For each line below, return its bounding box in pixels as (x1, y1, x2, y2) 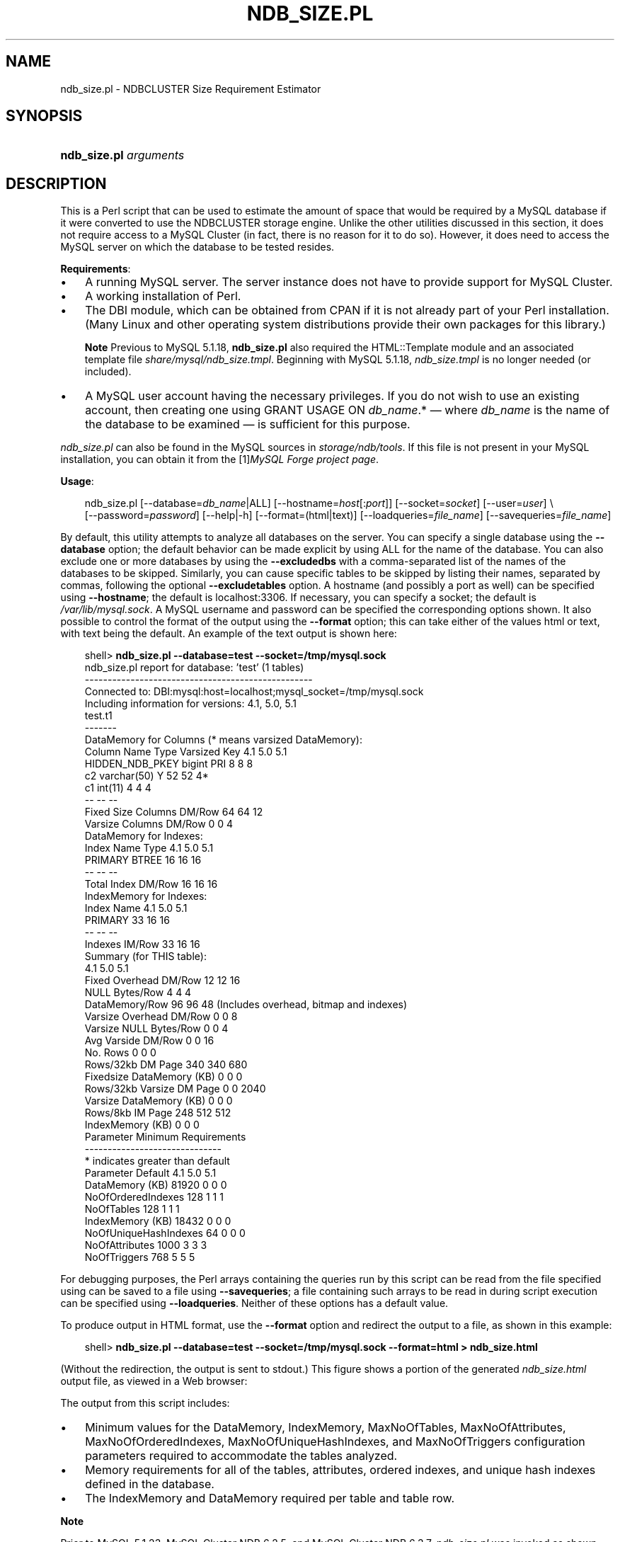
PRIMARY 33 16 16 (84, 914, 170, 927)
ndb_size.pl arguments (60, 148, 185, 163)
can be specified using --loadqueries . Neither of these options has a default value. (60, 1297, 449, 1310)
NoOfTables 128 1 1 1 (84, 1203, 180, 1216)
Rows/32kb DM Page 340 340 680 (84, 1058, 248, 1071)
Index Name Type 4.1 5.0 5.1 (84, 842, 214, 855)
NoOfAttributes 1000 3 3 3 (84, 1239, 207, 1252)
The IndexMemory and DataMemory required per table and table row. (85, 1491, 455, 1506)
